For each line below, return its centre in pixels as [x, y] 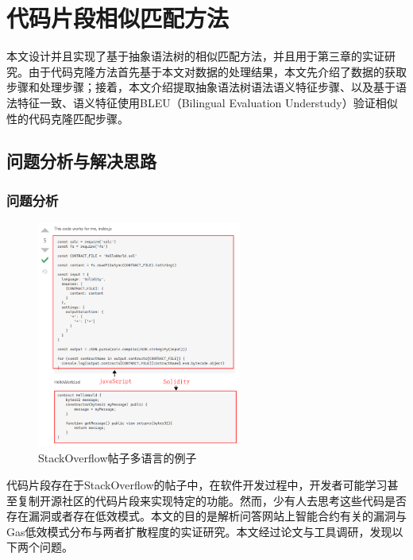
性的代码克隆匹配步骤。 [68, 118]
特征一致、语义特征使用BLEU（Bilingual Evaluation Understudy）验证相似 [207, 102]
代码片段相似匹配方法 [118, 18]
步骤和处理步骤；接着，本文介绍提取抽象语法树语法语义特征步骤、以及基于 [201, 87]
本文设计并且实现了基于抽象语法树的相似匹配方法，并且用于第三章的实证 [195, 56]
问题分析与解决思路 [81, 161]
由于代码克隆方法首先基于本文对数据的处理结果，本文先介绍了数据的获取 [217, 71]
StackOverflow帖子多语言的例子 [118, 458]
